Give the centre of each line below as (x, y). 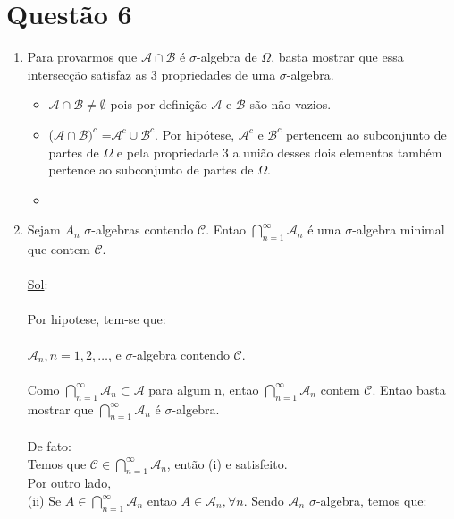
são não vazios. (290, 104)
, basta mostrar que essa (337, 57)
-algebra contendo (181, 354)
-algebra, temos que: (371, 500)
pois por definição (159, 104)
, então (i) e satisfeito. (227, 463)
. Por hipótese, (195, 134)
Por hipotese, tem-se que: (97, 319)
